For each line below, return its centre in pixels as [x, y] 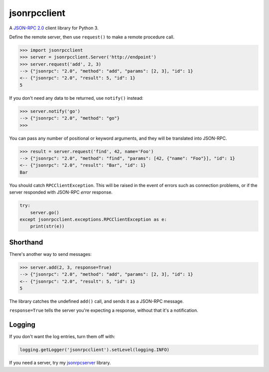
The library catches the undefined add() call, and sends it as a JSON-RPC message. [96, 301]
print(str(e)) [47, 226]
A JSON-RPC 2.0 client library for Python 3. [54, 28]
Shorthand [26, 242]
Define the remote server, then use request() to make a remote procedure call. [92, 37]
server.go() [45, 212]
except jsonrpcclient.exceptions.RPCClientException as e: [93, 219]
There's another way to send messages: [51, 254]
